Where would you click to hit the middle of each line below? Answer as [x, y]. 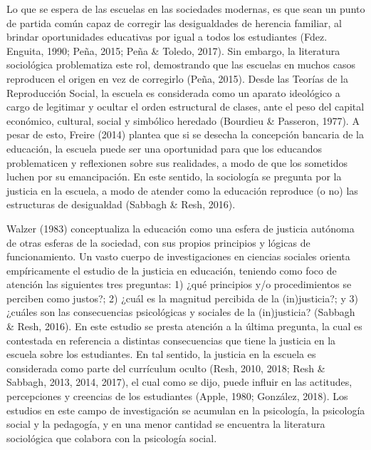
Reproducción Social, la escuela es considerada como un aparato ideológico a [173, 92]
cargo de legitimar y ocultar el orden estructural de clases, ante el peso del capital [185, 107]
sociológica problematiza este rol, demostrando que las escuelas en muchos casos [181, 65]
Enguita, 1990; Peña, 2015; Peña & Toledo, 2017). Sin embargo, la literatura [173, 50]
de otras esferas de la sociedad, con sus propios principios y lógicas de [158, 242]
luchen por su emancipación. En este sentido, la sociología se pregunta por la [174, 177]
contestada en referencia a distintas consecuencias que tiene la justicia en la [171, 340]
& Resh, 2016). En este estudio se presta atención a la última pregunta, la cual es [184, 326]
